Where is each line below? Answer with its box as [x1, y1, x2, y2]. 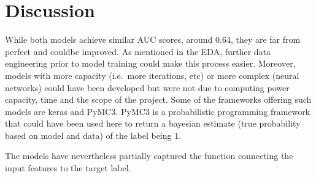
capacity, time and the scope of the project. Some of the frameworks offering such [5, 93, 312, 106]
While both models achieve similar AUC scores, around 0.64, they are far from [5, 33, 301, 46]
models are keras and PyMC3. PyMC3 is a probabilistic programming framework [5, 105, 310, 117]
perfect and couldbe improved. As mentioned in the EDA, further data [5, 45, 271, 57]
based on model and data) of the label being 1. [5, 128, 182, 141]
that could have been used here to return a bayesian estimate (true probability [5, 117, 301, 130]
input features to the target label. [5, 161, 131, 174]
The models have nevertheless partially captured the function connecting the [5, 149, 293, 162]
